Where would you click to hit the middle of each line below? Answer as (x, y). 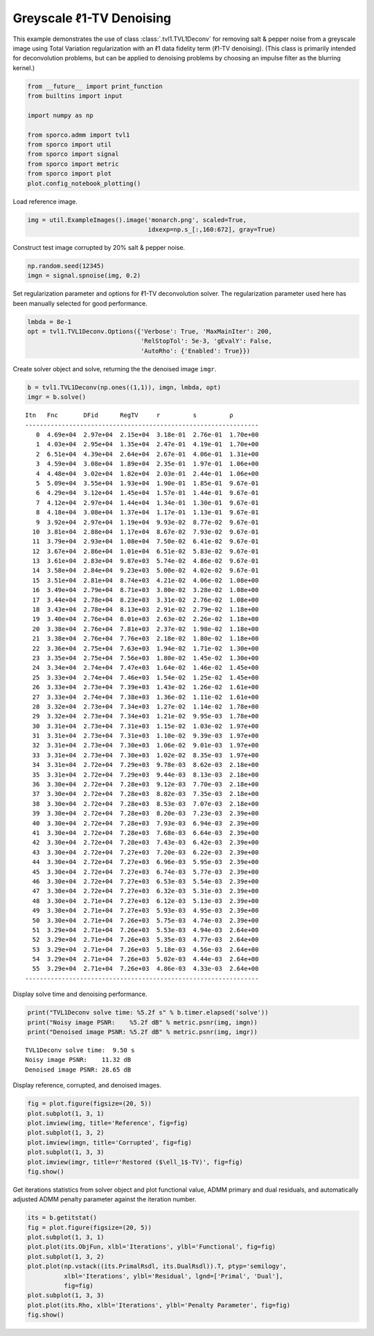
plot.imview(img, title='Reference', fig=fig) (108, 1123)
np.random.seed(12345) (66, 266)
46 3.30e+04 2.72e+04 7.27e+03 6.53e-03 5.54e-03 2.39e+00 (145, 881)
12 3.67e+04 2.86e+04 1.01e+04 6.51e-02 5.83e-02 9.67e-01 (145, 551)
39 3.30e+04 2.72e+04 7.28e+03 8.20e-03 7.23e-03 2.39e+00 (145, 813)
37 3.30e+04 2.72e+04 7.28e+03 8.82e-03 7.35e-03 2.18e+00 (145, 794)
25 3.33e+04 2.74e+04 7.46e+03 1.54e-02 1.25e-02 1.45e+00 (145, 677)
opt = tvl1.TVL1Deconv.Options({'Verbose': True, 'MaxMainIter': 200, (150, 332)
